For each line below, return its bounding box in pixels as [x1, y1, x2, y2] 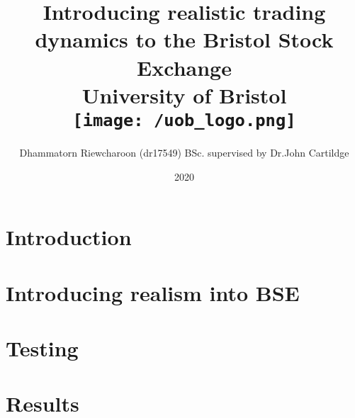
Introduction [6, 222, 132, 252]
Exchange [137, 52, 232, 81]
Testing [6, 333, 79, 362]
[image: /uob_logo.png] [72, 110, 296, 130]
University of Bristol [81, 80, 287, 109]
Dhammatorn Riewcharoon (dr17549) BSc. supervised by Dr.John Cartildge [19, 145, 349, 159]
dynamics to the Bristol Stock [35, 25, 334, 54]
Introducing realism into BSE [6, 278, 300, 307]
